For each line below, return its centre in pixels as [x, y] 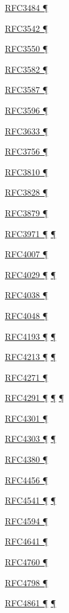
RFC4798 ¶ [27, 582]
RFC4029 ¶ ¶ [31, 274]
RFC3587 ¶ [27, 90]
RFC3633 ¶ [27, 130]
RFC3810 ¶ [27, 171]
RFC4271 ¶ [27, 377]
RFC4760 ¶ [27, 562]
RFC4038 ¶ [27, 295]
